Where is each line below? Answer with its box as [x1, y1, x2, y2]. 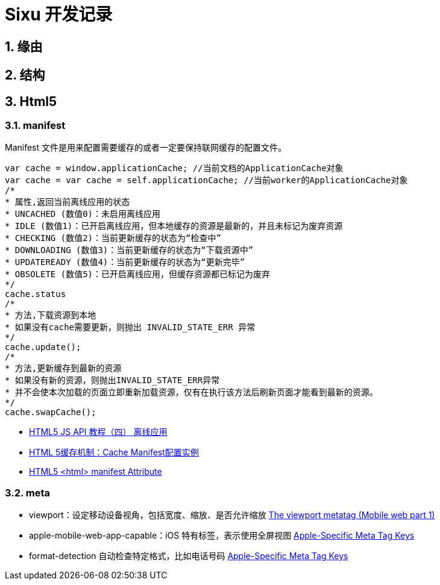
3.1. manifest [5, 119, 66, 132]
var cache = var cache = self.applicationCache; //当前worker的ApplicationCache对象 [5, 175, 408, 186]
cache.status [5, 289, 66, 299]
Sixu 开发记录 [5, 4, 113, 25]
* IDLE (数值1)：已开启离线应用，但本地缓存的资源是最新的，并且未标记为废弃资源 [5, 221, 343, 231]
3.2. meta [5, 486, 51, 499]
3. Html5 [5, 93, 57, 109]
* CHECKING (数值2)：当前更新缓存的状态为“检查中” [5, 233, 221, 243]
